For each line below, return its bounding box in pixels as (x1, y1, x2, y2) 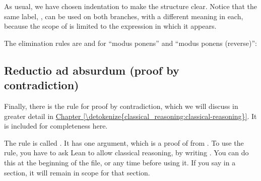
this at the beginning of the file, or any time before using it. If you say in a (4, 157, 236, 167)
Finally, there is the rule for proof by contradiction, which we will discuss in (4, 100, 238, 111)
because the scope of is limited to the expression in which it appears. (4, 21, 217, 31)
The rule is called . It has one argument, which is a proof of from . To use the (4, 137, 244, 148)
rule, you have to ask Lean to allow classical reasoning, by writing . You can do (4, 147, 249, 158)
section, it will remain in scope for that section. (4, 167, 150, 177)
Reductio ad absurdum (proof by (4, 62, 179, 78)
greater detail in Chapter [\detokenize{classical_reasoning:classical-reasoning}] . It (4, 110, 257, 121)
